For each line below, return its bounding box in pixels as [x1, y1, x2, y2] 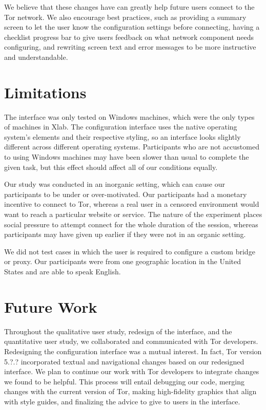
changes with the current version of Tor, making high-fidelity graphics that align [4, 386, 257, 397]
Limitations [4, 81, 87, 102]
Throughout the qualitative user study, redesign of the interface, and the [4, 326, 232, 336]
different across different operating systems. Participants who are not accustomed [4, 141, 259, 152]
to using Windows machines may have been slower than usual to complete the [4, 152, 249, 162]
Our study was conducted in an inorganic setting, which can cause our [4, 179, 225, 189]
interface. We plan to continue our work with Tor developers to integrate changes [4, 366, 259, 377]
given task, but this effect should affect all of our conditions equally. [4, 161, 218, 172]
